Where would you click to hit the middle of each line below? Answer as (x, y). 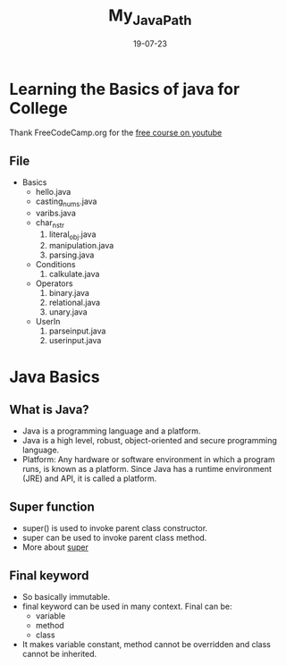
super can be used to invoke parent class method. (114, 538)
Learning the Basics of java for (125, 89)
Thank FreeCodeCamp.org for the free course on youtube (116, 133)
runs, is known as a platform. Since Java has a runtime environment (147, 469)
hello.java (53, 192)
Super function (52, 506)
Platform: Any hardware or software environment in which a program (148, 459)
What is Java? (49, 410)
